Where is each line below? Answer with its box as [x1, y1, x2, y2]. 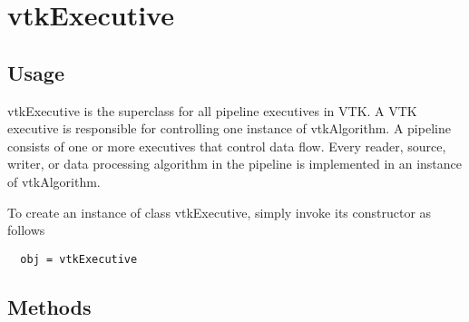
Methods [7, 292, 92, 320]
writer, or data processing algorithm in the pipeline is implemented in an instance [7, 154, 463, 173]
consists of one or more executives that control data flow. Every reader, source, [7, 136, 446, 155]
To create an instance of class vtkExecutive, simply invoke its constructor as [7, 202, 432, 221]
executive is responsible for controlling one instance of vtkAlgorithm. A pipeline [7, 119, 451, 138]
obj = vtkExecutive [20, 252, 138, 266]
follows [7, 220, 45, 239]
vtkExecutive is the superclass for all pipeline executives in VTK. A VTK [7, 101, 417, 120]
